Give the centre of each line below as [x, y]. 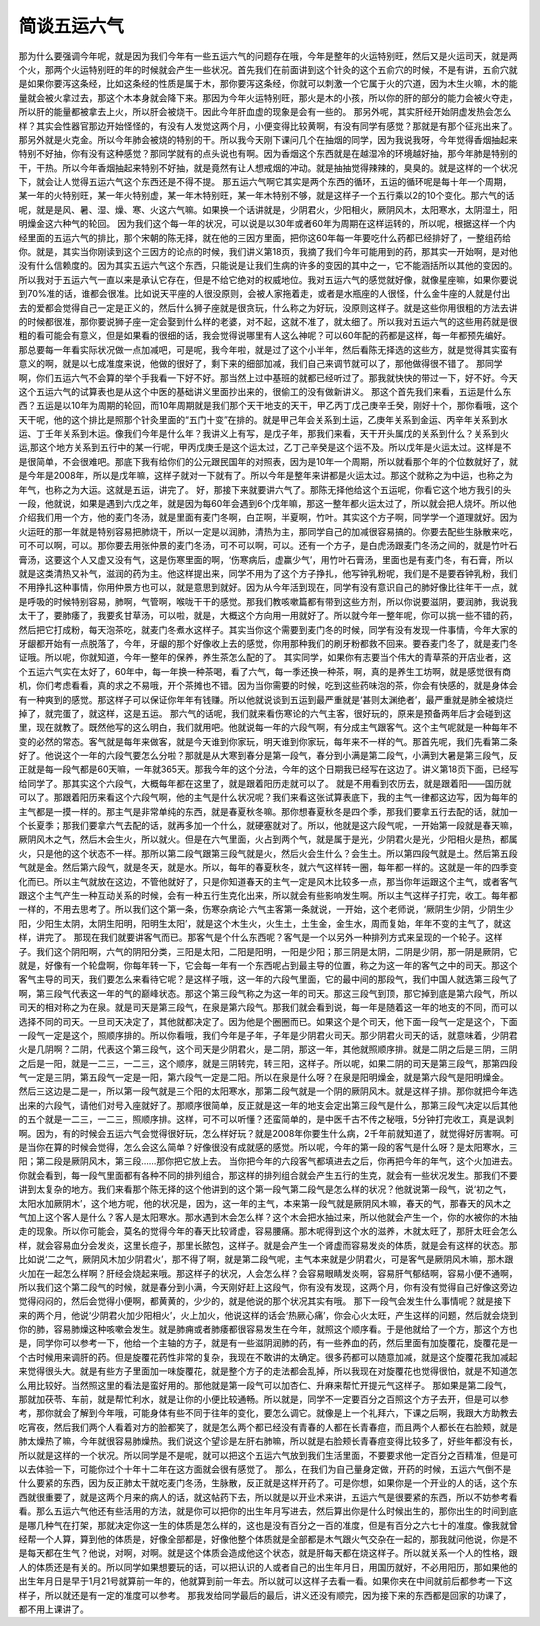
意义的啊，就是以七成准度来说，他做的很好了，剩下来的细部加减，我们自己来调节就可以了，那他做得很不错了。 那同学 [260, 364]
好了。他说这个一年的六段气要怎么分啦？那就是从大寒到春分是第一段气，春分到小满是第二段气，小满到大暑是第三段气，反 [268, 756]
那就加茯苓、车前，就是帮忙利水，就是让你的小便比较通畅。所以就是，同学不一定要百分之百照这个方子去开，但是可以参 [263, 1399]
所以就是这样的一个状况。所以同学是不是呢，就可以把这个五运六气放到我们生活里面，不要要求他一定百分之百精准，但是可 [268, 1455]
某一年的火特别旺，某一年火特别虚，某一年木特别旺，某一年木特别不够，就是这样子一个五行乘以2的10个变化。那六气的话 [266, 196]
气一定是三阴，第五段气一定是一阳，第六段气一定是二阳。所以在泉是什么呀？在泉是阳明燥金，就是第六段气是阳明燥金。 [263, 1077]
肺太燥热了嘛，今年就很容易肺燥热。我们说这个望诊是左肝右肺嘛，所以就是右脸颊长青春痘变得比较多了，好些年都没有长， [268, 1441]
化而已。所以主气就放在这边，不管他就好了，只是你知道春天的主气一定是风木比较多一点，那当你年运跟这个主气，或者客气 [268, 881]
